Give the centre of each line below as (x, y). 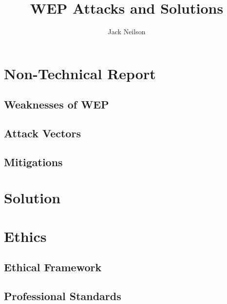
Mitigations (33, 162)
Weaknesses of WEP (57, 104)
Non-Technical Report (80, 73)
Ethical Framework (53, 267)
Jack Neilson (127, 32)
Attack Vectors (42, 133)
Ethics (25, 236)
